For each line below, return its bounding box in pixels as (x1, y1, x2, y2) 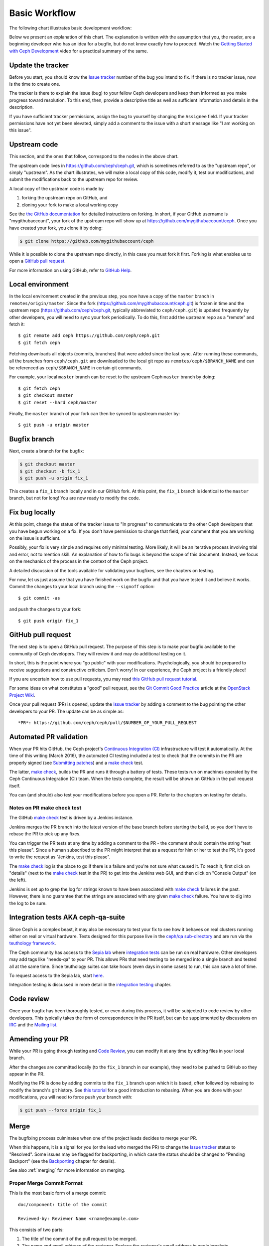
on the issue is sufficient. (9, 535, 61, 541)
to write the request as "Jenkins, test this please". (9, 854, 111, 860)
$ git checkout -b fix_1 (19, 468, 81, 474)
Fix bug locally (9, 508, 56, 517)
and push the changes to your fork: (9, 606, 82, 613)
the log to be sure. (9, 900, 47, 906)
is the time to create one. (9, 81, 61, 87)
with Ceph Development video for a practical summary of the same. (9, 48, 148, 54)
